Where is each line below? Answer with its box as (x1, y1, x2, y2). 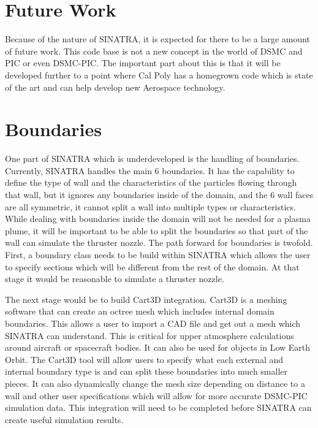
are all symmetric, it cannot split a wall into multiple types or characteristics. (5, 200, 296, 213)
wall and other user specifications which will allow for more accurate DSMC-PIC (5, 389, 308, 402)
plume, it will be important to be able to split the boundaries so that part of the (5, 224, 308, 237)
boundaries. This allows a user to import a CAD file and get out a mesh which (5, 316, 301, 329)
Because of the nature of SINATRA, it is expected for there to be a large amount (5, 32, 311, 45)
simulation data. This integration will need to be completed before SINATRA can (5, 401, 312, 414)
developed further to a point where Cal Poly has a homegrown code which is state (5, 68, 313, 81)
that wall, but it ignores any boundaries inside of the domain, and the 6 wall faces (5, 188, 314, 201)
